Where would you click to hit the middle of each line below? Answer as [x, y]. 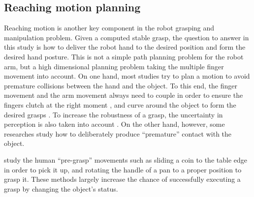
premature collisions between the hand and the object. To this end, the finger [121, 85]
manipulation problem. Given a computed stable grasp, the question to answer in [127, 37]
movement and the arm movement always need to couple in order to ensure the [124, 95]
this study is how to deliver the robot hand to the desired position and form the [125, 47]
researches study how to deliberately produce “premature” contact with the [118, 133]
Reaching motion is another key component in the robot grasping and [109, 28]
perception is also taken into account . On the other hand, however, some [114, 124]
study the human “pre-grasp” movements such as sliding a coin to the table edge [126, 159]
